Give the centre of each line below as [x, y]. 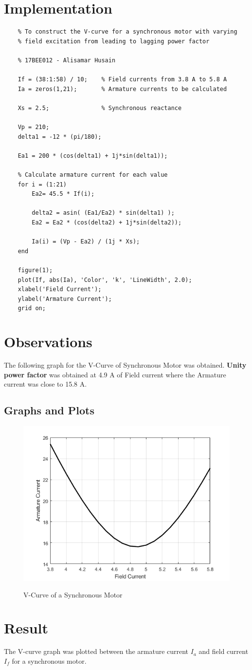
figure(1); [35, 270]
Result [26, 628]
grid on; [32, 308]
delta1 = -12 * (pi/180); [60, 137]
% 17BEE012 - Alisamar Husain [67, 60]
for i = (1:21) [42, 184]
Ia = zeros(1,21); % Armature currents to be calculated [122, 89]
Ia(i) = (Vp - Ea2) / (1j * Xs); [86, 242]
